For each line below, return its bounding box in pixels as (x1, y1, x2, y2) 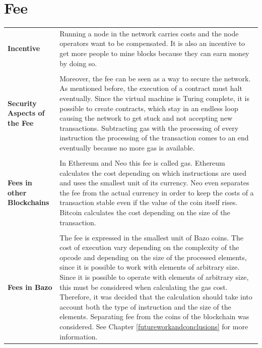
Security (8, 97, 37, 108)
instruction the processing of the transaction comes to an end (59, 132, 249, 143)
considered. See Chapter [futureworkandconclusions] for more (59, 321, 248, 331)
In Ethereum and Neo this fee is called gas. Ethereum (59, 158, 225, 168)
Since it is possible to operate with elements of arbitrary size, (59, 272, 249, 282)
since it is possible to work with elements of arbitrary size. (59, 262, 240, 272)
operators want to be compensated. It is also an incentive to (59, 38, 245, 48)
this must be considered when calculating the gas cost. (59, 281, 228, 292)
